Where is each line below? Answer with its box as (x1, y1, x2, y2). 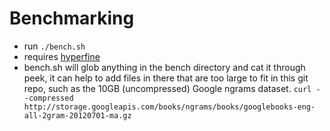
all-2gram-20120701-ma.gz (23, 110, 132, 121)
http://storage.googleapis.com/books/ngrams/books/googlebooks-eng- (23, 102, 316, 112)
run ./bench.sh (23, 40, 86, 52)
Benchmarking (9, 7, 135, 30)
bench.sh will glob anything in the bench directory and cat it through (23, 61, 306, 73)
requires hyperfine (23, 50, 101, 62)
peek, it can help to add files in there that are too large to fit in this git (23, 72, 309, 84)
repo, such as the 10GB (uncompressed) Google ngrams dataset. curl (23, 82, 312, 94)
